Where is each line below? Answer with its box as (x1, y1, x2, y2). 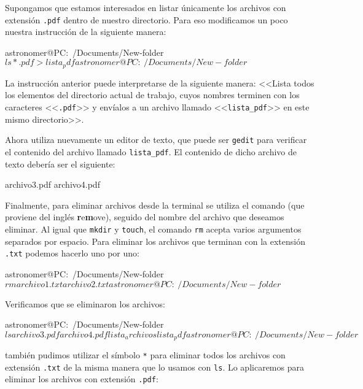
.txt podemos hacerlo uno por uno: (5, 247, 139, 260)
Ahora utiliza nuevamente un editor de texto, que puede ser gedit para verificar (5, 133, 307, 146)
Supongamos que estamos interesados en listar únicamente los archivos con (5, 1, 286, 13)
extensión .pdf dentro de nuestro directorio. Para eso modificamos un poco (5, 13, 288, 26)
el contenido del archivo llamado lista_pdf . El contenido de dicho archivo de (5, 145, 297, 158)
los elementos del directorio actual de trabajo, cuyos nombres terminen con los (5, 88, 300, 101)
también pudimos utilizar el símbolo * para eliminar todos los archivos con (5, 349, 286, 361)
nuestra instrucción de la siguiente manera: (5, 25, 166, 38)
